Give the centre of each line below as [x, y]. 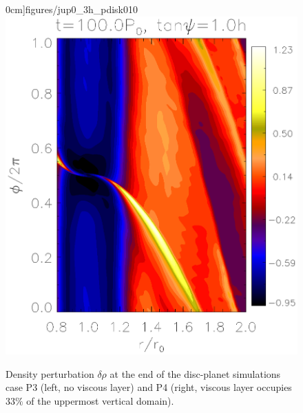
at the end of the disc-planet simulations [195, 373]
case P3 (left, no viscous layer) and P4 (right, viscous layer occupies [149, 387]
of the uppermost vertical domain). [100, 400]
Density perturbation [50, 373]
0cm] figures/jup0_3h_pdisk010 [72, 9]
